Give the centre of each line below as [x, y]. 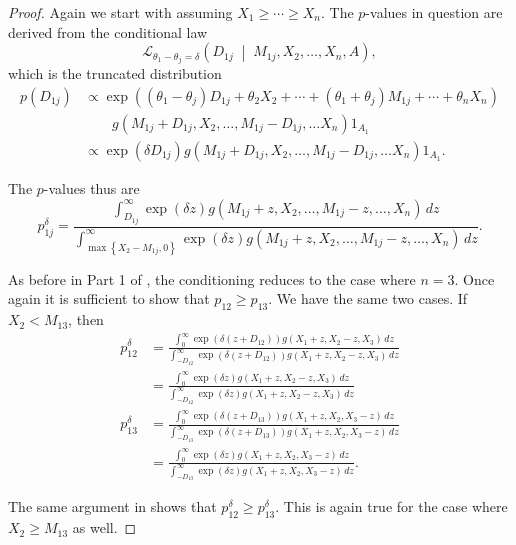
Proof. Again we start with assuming [120, 12]
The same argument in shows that [112, 506]
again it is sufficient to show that [109, 298]
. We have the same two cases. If [368, 298]
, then [86, 319]
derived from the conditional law [108, 31]
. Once [474, 278]
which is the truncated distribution [115, 73]
